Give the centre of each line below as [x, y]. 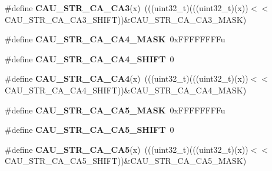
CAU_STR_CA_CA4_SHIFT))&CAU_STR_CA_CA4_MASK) [126, 90]
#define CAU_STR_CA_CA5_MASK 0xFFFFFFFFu [115, 110]
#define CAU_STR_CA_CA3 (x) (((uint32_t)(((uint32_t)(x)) [127, 8]
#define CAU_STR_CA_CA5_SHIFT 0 [89, 130]
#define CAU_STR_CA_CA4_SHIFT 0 [89, 58]
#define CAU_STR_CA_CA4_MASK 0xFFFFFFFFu [115, 39]
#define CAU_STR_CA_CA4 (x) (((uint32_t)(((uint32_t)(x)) [127, 78]
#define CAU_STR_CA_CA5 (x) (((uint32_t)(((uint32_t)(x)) [127, 149]
